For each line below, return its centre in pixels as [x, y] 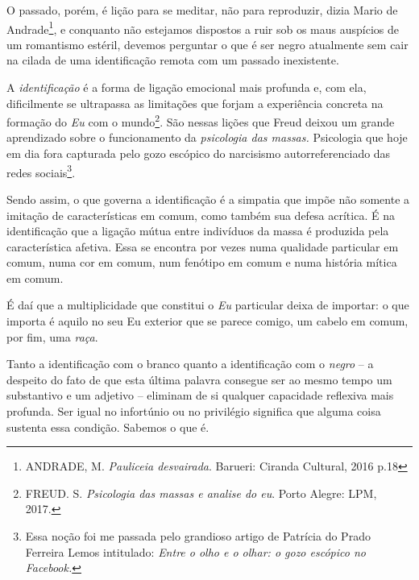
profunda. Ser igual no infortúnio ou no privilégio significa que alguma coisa [194, 411]
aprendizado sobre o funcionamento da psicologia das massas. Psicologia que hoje [207, 137]
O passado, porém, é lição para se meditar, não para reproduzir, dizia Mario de [202, 10]
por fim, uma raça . [52, 336]
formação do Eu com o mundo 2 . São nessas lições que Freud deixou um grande [201, 120]
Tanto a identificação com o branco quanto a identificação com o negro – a [190, 364]
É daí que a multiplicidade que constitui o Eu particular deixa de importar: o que [208, 305]
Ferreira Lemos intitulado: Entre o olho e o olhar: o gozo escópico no [195, 551]
